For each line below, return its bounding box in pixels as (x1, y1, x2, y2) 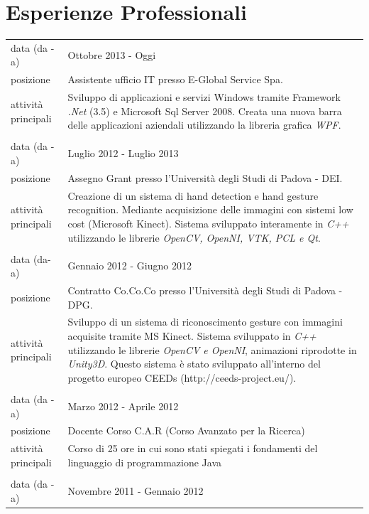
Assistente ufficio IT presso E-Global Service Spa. (67, 72, 283, 87)
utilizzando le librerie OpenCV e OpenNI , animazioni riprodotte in (67, 342, 357, 357)
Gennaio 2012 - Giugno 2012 (67, 258, 192, 273)
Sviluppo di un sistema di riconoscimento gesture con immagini (67, 314, 343, 329)
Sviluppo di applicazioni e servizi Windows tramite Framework (67, 90, 341, 105)
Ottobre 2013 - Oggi (67, 47, 156, 62)
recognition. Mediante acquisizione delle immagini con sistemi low (67, 202, 353, 217)
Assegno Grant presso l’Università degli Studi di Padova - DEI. (67, 170, 343, 185)
